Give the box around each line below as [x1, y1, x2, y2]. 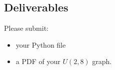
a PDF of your [15, 56, 60, 67]
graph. [92, 56, 112, 67]
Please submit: [4, 23, 49, 33]
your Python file [15, 39, 66, 50]
